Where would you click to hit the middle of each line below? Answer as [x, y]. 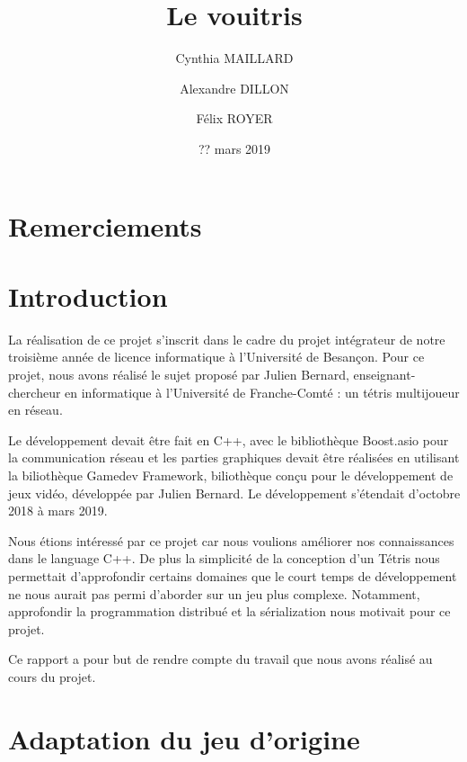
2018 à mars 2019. [58, 511]
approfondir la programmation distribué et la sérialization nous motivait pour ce [229, 611]
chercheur [35, 392]
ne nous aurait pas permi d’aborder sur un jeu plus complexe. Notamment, [214, 593]
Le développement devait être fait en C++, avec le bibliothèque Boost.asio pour [229, 439]
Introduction [88, 296]
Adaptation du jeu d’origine [184, 738]
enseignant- [384, 374]
